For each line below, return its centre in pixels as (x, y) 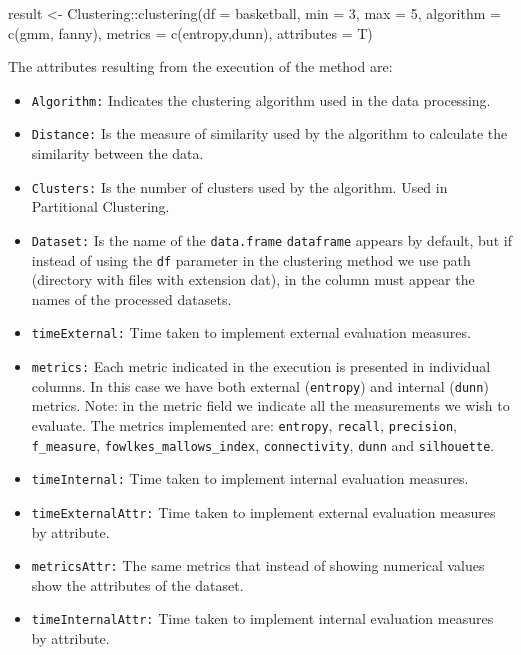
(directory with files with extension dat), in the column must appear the (253, 279)
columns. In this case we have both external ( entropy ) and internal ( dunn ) (260, 385)
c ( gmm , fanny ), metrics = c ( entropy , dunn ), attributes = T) (190, 32)
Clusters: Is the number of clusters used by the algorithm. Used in (239, 186)
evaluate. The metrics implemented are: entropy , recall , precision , (244, 425)
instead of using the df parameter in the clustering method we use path (251, 259)
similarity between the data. (117, 153)
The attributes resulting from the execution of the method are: (200, 66)
